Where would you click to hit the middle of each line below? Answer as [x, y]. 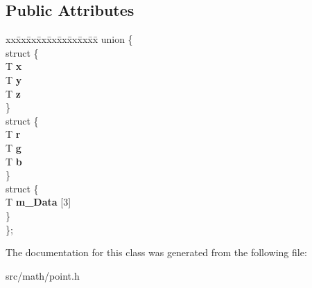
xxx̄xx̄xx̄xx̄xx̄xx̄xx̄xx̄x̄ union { [69, 39]
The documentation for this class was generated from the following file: [156, 252]
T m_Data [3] [38, 202]
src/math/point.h [43, 275]
